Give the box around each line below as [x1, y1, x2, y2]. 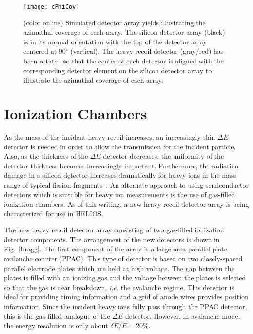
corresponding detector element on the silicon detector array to [23, 65, 212, 75]
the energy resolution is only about [4, 320, 108, 331]
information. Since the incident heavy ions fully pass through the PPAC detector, [4, 301, 247, 312]
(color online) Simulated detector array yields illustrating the [23, 17, 206, 27]
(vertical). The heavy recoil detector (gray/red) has [70, 46, 224, 56]
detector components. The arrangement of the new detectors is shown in [4, 234, 220, 244]
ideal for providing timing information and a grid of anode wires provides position [4, 292, 249, 302]
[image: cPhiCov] [23, 3, 79, 10]
